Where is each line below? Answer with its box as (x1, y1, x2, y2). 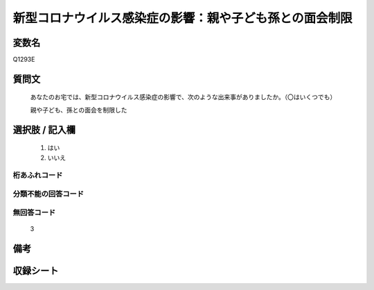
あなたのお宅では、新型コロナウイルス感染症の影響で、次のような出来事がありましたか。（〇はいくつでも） (30, 93, 337, 101)
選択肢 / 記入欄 (12, 123, 76, 135)
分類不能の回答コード (12, 189, 84, 198)
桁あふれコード (12, 171, 63, 180)
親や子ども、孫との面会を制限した (30, 105, 127, 114)
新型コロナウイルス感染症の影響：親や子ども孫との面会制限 (12, 10, 353, 26)
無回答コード (12, 207, 56, 217)
